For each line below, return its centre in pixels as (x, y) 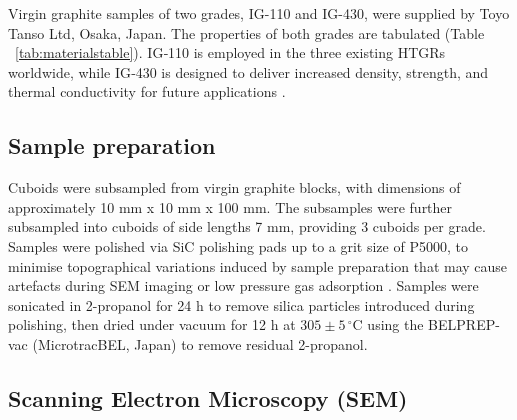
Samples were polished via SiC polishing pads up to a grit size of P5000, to (238, 245)
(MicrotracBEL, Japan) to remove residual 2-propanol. (200, 343)
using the (395, 324)
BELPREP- (464, 324)
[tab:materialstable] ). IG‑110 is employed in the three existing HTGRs (230, 52)
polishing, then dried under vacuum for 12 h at (152, 324)
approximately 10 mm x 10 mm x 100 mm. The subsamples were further (230, 206)
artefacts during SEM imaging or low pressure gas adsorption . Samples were (243, 285)
